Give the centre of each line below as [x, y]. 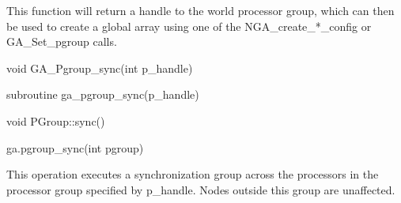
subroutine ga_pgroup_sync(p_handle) [103, 94]
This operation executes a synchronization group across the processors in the [193, 174]
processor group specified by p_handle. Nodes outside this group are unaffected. [201, 189]
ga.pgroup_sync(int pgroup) [75, 147]
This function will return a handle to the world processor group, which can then [200, 10]
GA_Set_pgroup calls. [62, 41]
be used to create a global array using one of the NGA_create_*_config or [189, 26]
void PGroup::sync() [56, 120]
